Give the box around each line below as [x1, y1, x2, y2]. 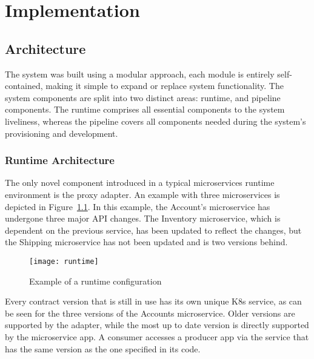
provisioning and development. [5, 127, 118, 139]
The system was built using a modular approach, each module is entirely [5, 67, 275, 80]
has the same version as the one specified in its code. [5, 342, 201, 355]
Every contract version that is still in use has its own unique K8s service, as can [5, 295, 302, 308]
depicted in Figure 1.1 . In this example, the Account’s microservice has [5, 200, 270, 212]
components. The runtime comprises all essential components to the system [5, 103, 285, 116]
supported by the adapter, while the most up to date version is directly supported [5, 318, 309, 331]
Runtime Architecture [5, 153, 115, 168]
